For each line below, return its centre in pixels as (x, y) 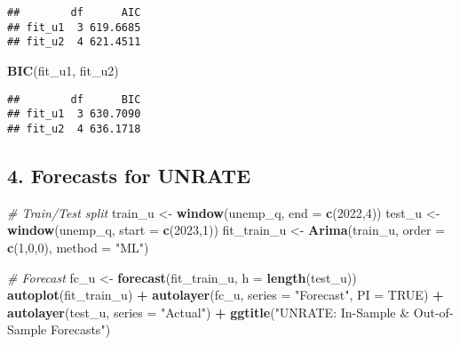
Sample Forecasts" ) (59, 329)
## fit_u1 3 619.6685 (74, 27)
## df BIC (74, 99)
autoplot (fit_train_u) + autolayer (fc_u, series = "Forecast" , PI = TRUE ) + (226, 295)
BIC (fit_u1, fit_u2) (63, 70)
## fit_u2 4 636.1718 (74, 128)
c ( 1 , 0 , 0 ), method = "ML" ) (78, 247)
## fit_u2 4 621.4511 (74, 42)
